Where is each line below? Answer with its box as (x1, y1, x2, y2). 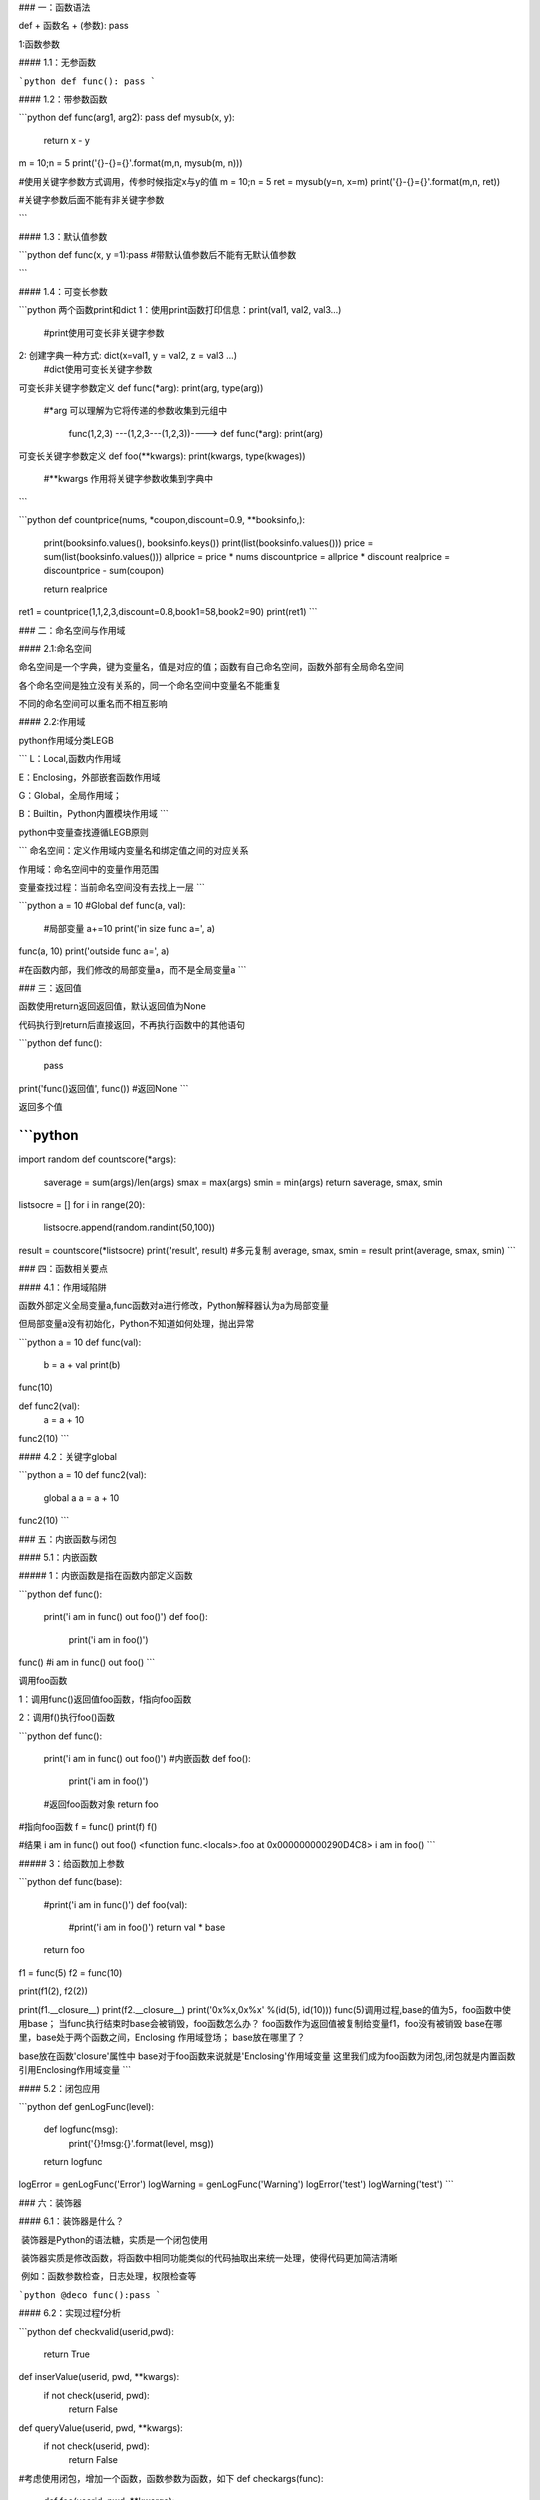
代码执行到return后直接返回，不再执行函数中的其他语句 (18, 1018, 245, 1030)
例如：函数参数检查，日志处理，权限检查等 (20, 2270, 197, 2282)
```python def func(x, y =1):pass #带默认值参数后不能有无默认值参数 (18, 249, 297, 261)
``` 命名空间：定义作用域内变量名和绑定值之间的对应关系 (18, 845, 249, 857)
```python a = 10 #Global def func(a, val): (18, 900, 186, 912)
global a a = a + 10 (43, 1491, 120, 1504)
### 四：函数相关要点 (18, 1263, 109, 1275)
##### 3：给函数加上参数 (18, 1857, 125, 1869)
